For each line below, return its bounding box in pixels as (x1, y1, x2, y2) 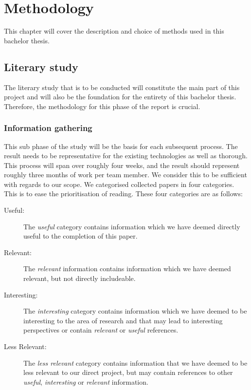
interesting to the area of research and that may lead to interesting (23, 315, 223, 325)
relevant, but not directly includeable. (23, 273, 136, 283)
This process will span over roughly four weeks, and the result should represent (4, 160, 240, 170)
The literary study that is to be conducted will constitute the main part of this (4, 82, 240, 92)
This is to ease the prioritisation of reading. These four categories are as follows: (4, 188, 243, 199)
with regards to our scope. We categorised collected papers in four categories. (4, 179, 234, 189)
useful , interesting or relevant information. (23, 376, 148, 387)
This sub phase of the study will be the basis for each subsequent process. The (4, 141, 238, 151)
